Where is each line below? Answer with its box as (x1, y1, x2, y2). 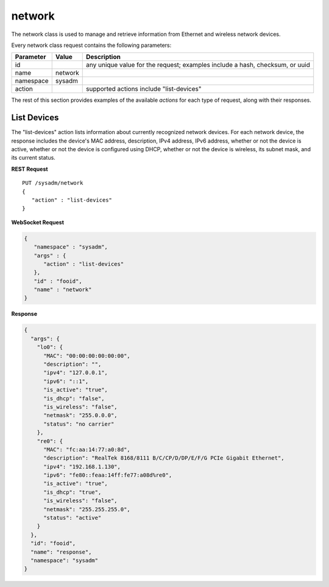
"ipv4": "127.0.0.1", (43, 369, 108, 376)
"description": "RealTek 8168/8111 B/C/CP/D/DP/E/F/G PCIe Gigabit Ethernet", (43, 455, 285, 461)
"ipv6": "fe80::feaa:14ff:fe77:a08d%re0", (43, 472, 172, 478)
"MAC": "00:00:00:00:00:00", (43, 352, 130, 359)
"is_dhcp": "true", (43, 488, 102, 496)
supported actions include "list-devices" (86, 85, 202, 93)
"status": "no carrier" (43, 421, 115, 427)
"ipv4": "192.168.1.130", (43, 463, 121, 470)
